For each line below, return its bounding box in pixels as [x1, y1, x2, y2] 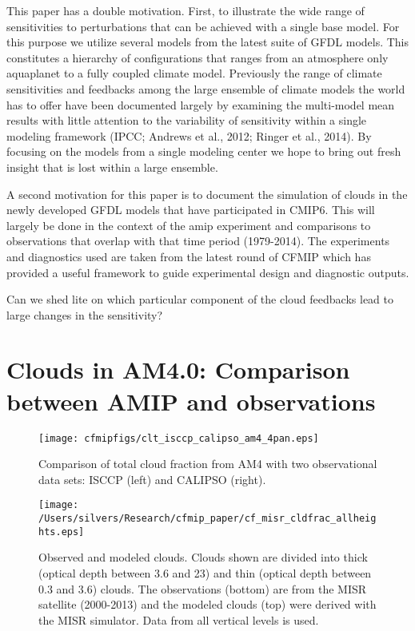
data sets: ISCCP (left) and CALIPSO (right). [38, 470, 266, 487]
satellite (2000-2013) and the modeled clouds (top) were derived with [38, 596, 377, 613]
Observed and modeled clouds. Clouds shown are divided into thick [38, 549, 368, 566]
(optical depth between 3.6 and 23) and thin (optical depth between [38, 565, 372, 581]
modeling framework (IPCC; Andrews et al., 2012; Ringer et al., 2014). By [6, 127, 372, 144]
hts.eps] [38, 526, 85, 538]
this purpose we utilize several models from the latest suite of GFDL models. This [6, 34, 409, 50]
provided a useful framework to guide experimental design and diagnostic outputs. [6, 264, 409, 280]
